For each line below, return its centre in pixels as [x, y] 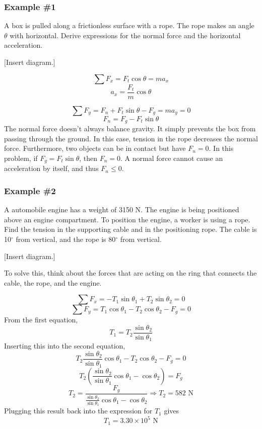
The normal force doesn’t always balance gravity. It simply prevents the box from [130, 128]
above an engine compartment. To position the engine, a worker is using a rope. [127, 219]
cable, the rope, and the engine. [53, 282]
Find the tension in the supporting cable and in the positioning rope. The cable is [130, 229]
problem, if [21, 158]
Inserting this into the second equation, [65, 346]
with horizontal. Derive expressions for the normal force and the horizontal [125, 35]
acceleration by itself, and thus [51, 168]
